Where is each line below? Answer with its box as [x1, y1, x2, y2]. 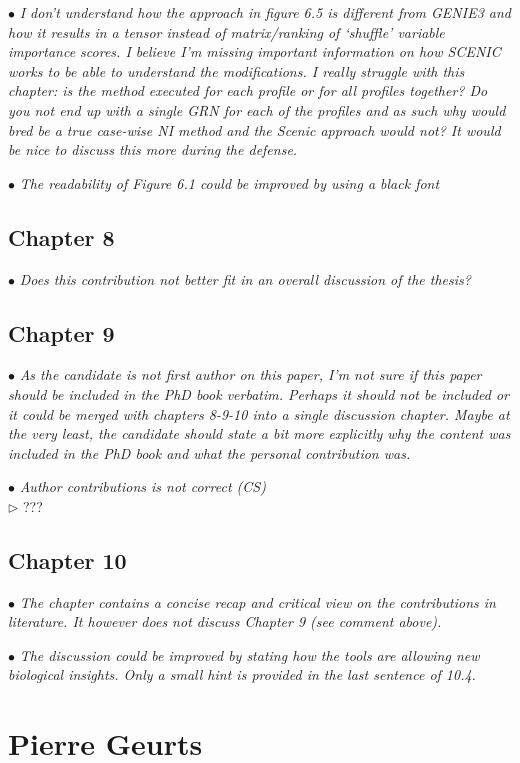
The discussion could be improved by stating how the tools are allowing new [19, 644, 480, 665]
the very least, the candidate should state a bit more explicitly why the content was [8, 423, 511, 444]
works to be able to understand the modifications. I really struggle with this [8, 60, 465, 81]
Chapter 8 [8, 221, 115, 252]
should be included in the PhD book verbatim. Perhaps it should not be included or [8, 383, 510, 404]
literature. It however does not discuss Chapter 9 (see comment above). [8, 611, 442, 632]
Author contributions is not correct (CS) [19, 476, 266, 497]
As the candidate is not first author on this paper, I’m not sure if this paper [19, 364, 482, 385]
